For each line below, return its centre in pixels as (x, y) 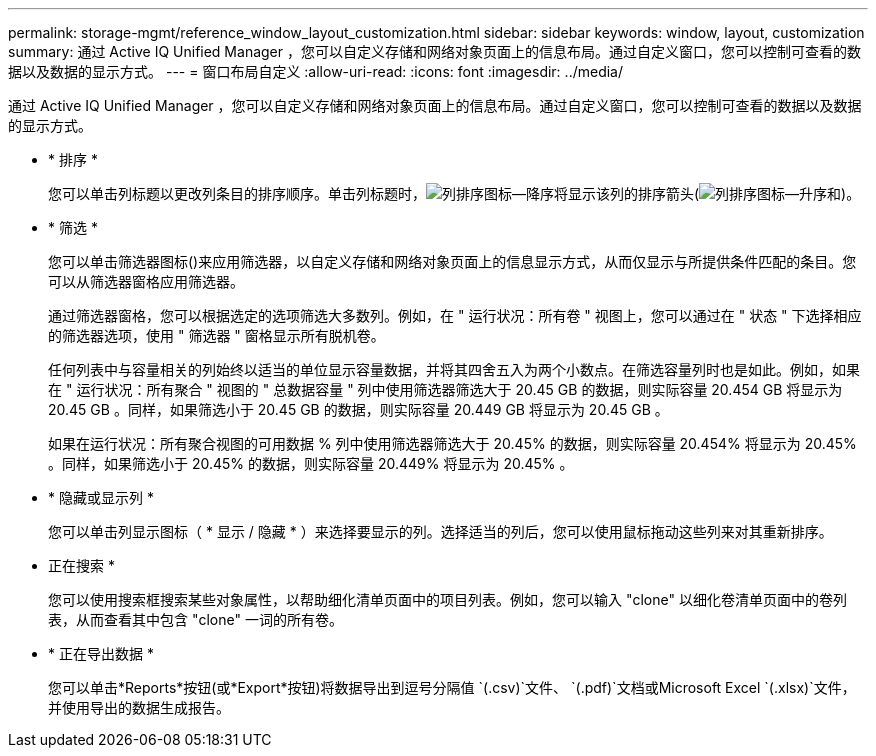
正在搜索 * (81, 565)
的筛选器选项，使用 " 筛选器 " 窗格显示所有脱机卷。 (216, 335)
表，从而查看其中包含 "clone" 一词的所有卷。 (195, 619)
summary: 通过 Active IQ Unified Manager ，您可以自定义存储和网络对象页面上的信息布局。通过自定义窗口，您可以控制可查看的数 (434, 51)
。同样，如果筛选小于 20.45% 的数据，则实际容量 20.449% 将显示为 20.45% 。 (311, 463)
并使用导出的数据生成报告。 (139, 707)
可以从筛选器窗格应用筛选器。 (146, 281)
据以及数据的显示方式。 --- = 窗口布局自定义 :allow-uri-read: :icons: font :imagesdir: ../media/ (316, 71)
